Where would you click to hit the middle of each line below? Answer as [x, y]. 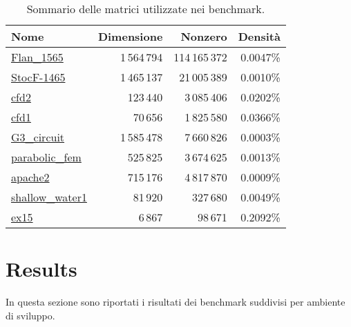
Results [41, 269]
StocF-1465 [38, 77]
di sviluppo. [30, 315]
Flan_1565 [37, 57]
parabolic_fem [46, 157]
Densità [259, 36]
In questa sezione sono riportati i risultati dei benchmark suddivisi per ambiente [175, 302]
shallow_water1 [49, 197]
